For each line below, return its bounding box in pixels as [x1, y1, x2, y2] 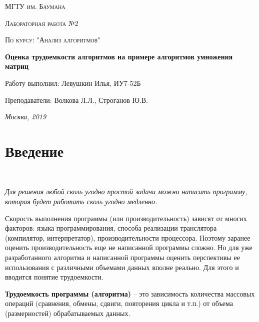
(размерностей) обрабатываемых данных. [5, 308, 130, 318]
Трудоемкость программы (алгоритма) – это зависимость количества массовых [5, 288, 255, 299]
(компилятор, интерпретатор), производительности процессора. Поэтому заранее [5, 232, 250, 243]
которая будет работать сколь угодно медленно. [5, 196, 157, 207]
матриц [5, 61, 29, 71]
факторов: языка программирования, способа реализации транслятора [5, 223, 217, 233]
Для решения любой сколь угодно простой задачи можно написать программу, [5, 186, 247, 197]
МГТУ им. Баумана [5, 1, 65, 11]
